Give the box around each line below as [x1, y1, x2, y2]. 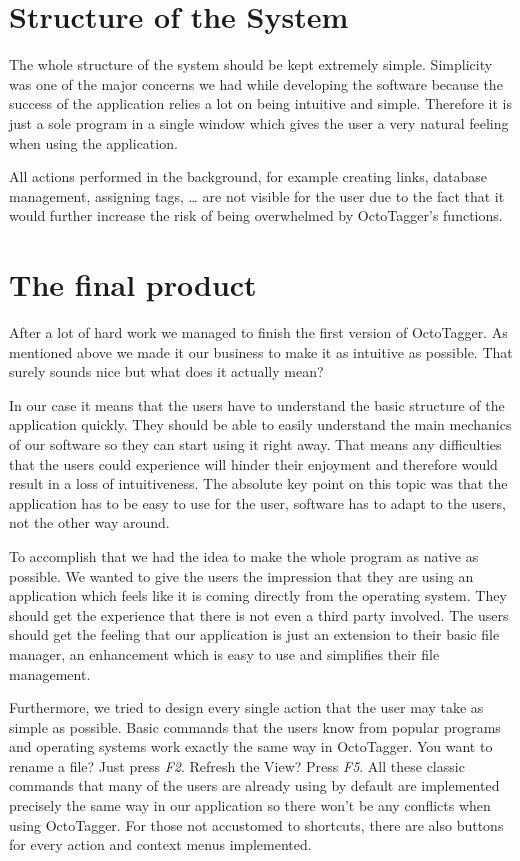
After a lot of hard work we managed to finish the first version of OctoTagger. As [9, 322, 508, 342]
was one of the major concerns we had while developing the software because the [9, 73, 503, 94]
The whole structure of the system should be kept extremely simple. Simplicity [9, 54, 493, 75]
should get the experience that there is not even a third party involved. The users [9, 604, 509, 625]
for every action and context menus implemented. [9, 834, 312, 855]
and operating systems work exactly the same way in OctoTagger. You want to [9, 736, 493, 757]
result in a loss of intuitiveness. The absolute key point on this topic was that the [9, 473, 508, 494]
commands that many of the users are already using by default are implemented [9, 775, 500, 796]
